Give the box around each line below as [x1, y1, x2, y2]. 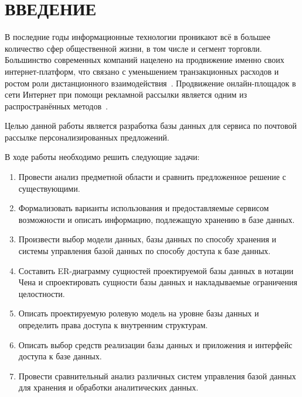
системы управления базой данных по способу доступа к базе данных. [18, 245, 271, 257]
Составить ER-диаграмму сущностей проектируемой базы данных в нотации [18, 264, 294, 276]
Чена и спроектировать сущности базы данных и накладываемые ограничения [18, 276, 297, 288]
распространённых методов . [5, 99, 108, 112]
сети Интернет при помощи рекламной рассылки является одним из [5, 88, 247, 101]
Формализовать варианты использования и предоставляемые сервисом [18, 202, 269, 214]
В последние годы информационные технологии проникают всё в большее [5, 31, 270, 43]
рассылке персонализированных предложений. [5, 131, 169, 143]
